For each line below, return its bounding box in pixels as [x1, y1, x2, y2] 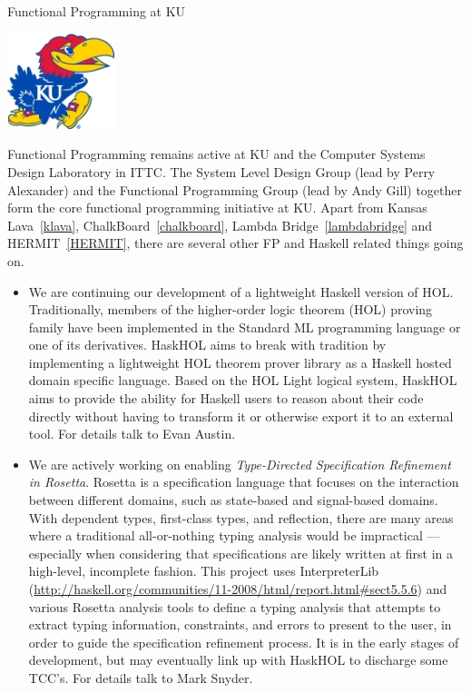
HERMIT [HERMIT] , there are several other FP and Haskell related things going [7, 233, 464, 252]
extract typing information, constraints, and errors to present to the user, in [28, 615, 452, 634]
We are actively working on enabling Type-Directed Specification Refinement [28, 454, 451, 473]
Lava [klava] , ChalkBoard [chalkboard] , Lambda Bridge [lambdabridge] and [7, 215, 433, 234]
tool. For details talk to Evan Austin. [28, 424, 236, 443]
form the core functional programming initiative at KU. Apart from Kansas [7, 198, 427, 217]
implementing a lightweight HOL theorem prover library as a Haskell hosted [28, 352, 452, 371]
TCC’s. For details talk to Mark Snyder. [28, 668, 253, 687]
